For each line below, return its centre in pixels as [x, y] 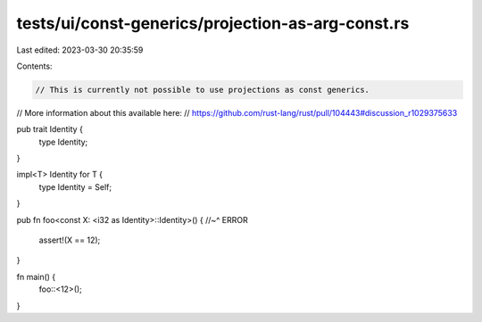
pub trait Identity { [50, 129]
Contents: [34, 66]
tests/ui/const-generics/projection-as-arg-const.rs [213, 23]
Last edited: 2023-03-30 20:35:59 [80, 50]
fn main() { [36, 277]
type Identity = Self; [75, 186]
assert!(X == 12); [70, 240]
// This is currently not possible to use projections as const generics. [203, 90]
